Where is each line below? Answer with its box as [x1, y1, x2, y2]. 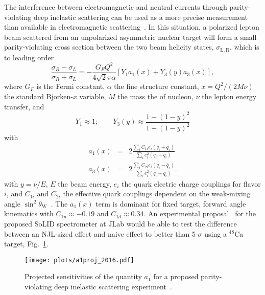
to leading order [4, 52, 54, 62]
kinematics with [4, 208, 54, 219]
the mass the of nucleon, [117, 90, 194, 101]
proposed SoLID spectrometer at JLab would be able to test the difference [4, 218, 237, 229]
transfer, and [4, 101, 44, 111]
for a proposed [153, 271, 199, 282]
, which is [229, 41, 259, 52]
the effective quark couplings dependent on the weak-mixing [63, 188, 251, 199]
